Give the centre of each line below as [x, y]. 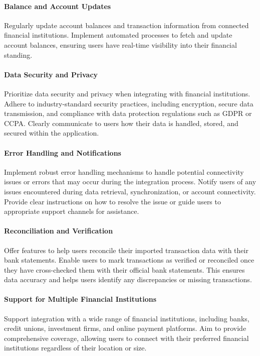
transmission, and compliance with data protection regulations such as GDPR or [128, 113]
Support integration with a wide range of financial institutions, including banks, [127, 318]
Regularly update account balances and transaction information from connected [126, 25]
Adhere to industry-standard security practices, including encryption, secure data [129, 103]
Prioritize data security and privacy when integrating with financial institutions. [127, 93]
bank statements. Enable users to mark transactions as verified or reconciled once [129, 260]
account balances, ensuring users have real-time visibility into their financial [120, 44]
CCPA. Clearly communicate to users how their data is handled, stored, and [121, 123]
